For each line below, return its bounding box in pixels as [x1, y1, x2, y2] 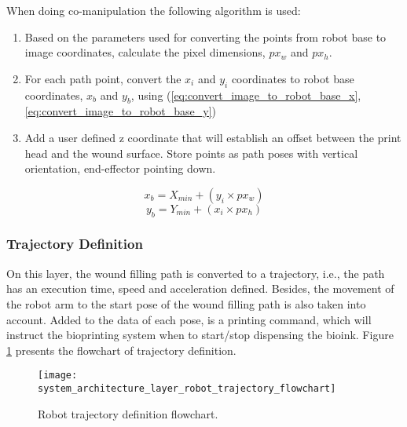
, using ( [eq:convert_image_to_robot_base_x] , [130, 86, 361, 103]
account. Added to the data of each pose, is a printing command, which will [6, 311, 372, 327]
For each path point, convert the [24, 70, 181, 86]
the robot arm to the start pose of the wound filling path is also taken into [6, 295, 366, 312]
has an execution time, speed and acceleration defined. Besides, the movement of [6, 280, 394, 297]
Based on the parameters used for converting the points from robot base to [24, 28, 387, 45]
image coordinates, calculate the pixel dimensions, [24, 44, 266, 60]
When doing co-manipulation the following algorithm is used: [6, 2, 301, 18]
